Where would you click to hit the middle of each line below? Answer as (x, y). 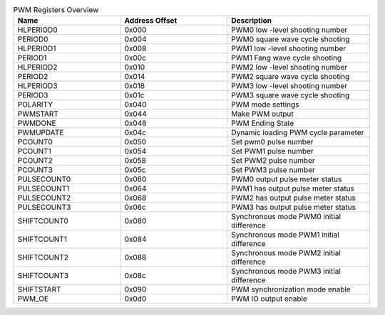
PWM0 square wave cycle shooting (291, 39)
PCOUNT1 (34, 151)
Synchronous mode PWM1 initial (286, 235)
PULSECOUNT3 (44, 208)
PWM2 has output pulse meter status (294, 198)
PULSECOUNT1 (43, 188)
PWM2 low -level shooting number (289, 68)
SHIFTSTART (39, 289)
